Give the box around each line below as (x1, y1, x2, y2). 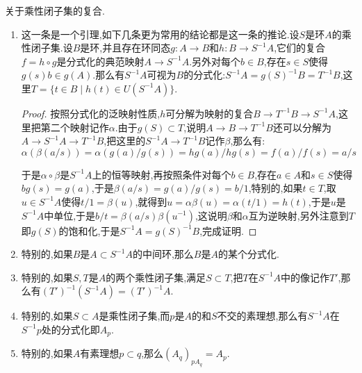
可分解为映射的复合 (165, 106, 254, 120)
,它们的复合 (274, 40, 326, 55)
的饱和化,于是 (58, 223, 120, 238)
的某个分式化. (217, 247, 279, 261)
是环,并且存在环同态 (80, 40, 171, 55)
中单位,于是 (44, 208, 96, 222)
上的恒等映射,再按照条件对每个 (92, 167, 231, 181)
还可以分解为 (272, 119, 331, 134)
